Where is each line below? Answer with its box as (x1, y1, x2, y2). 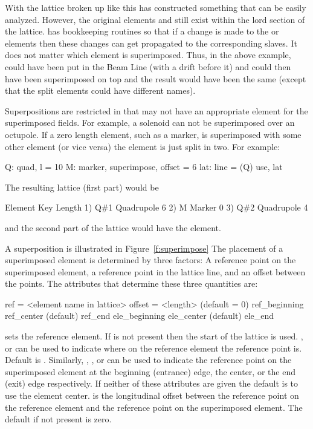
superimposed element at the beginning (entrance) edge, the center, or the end (5, 365, 295, 378)
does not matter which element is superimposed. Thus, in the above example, (5, 48, 291, 61)
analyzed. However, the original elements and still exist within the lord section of (5, 13, 305, 25)
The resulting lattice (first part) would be (5, 180, 159, 193)
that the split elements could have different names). (5, 84, 196, 97)
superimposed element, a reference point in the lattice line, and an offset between (5, 265, 306, 278)
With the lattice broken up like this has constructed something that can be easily (5, 1, 306, 13)
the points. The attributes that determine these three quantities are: (5, 277, 258, 290)
